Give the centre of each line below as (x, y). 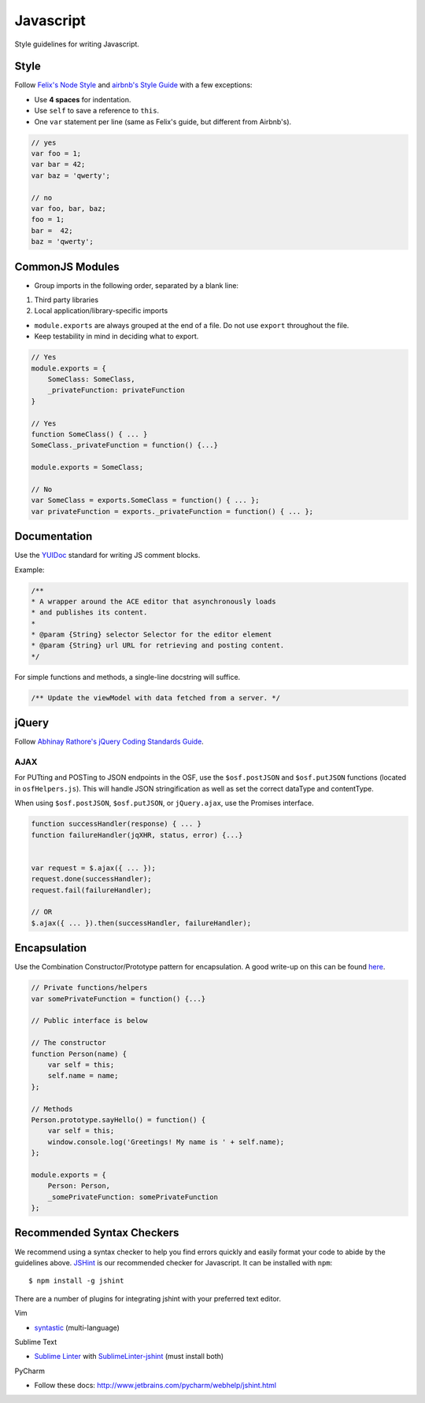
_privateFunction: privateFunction (116, 390)
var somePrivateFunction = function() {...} (118, 999)
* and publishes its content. (89, 613)
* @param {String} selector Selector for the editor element (152, 635)
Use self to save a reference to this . (97, 111)
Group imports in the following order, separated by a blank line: (137, 285)
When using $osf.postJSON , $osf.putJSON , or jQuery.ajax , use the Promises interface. (164, 803)
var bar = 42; (58, 164)
